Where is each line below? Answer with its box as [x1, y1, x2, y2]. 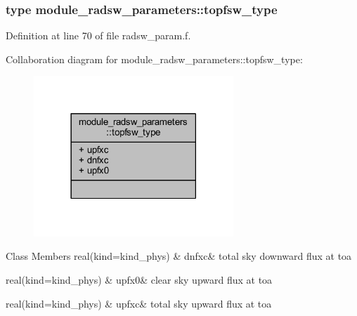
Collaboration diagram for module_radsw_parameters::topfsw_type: [6, 51, 303, 66]
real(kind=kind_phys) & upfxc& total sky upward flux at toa [6, 296, 272, 310]
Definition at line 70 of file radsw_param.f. [6, 28, 191, 43]
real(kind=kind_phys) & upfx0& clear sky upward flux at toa [6, 272, 273, 287]
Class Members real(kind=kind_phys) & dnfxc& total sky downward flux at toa [6, 249, 352, 263]
